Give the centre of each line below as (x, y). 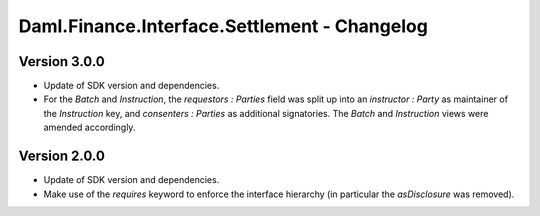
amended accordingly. (89, 127)
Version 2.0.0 (61, 156)
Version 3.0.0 (61, 61)
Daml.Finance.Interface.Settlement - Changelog (223, 26)
